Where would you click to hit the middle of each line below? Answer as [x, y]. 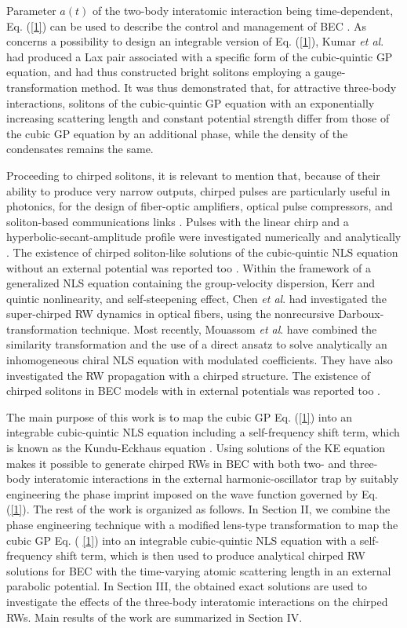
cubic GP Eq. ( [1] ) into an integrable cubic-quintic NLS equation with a [182, 540]
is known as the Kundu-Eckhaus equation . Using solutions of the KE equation [196, 448]
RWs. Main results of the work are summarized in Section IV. [154, 617]
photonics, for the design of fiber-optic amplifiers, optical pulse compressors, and [200, 206]
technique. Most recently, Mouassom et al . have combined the [229, 329]
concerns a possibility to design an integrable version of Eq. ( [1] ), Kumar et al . [195, 41]
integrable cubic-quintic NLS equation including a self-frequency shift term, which [203, 432]
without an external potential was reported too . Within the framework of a [189, 267]
